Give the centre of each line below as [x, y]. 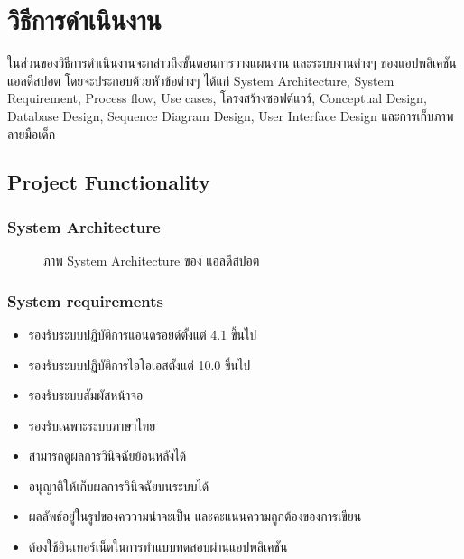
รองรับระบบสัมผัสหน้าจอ [86, 395]
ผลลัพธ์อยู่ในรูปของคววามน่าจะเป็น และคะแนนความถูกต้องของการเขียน [195, 516]
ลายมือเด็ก [32, 133]
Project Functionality [109, 182]
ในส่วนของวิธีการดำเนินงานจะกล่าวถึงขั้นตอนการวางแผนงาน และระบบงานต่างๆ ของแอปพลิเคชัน [232, 63]
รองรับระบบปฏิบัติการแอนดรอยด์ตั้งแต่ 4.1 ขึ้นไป [143, 334]
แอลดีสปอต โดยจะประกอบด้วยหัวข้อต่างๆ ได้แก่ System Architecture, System [201, 80]
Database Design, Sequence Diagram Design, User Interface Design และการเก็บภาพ [231, 115]
